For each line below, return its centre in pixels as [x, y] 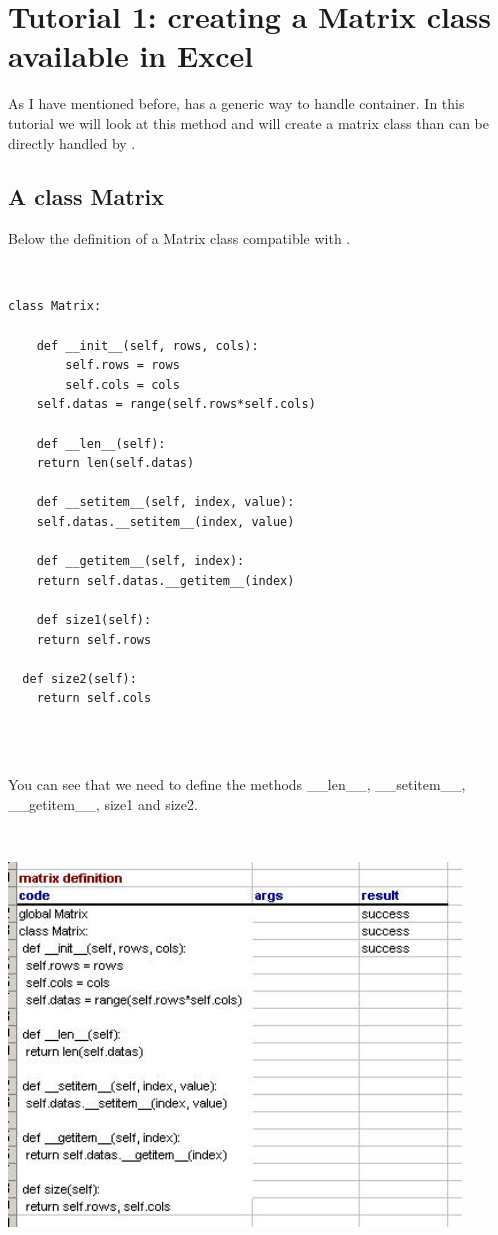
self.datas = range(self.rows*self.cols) [176, 404]
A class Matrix [86, 196]
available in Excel [131, 55]
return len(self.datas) [115, 463]
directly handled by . [72, 142]
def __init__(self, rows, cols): [147, 345]
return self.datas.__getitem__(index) [165, 580]
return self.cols [94, 698]
